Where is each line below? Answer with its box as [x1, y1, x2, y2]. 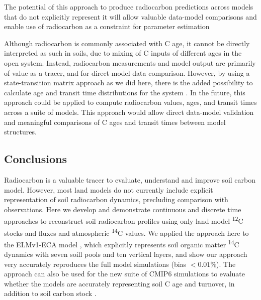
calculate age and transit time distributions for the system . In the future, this [4, 87, 245, 97]
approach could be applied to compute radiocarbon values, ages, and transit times [4, 97, 257, 107]
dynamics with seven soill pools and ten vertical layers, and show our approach [4, 249, 247, 259]
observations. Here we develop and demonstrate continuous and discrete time [4, 204, 241, 214]
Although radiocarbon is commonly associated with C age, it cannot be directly [4, 38, 250, 48]
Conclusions [4, 151, 67, 167]
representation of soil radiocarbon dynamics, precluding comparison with [4, 194, 228, 205]
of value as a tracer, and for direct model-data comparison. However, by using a [4, 67, 250, 78]
